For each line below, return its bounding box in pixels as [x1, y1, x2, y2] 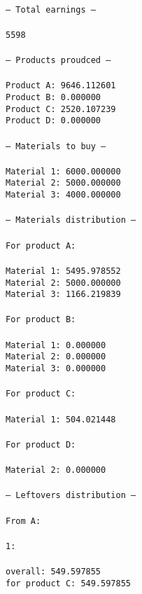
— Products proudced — [6, 55, 111, 66]
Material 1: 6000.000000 [6, 166, 121, 177]
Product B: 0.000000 [6, 92, 101, 102]
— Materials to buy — [6, 141, 106, 151]
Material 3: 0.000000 [6, 364, 106, 373]
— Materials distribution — [6, 215, 136, 226]
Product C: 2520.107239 [6, 104, 116, 114]
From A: [6, 516, 41, 526]
